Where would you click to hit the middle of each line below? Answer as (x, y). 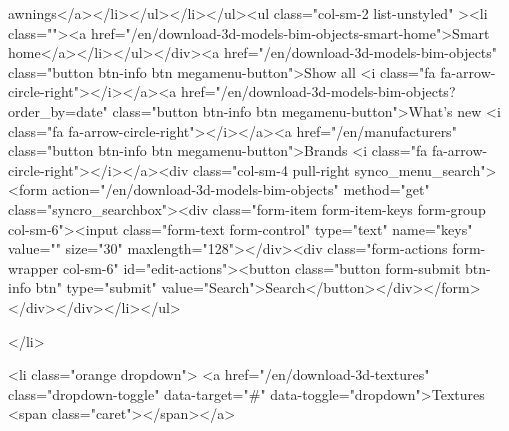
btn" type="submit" (96, 287)
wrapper (33, 267)
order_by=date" (58, 110)
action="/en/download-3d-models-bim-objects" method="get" (240, 189)
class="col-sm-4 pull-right (271, 169)
